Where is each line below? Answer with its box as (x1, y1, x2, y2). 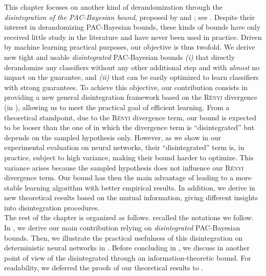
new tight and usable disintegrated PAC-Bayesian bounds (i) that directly (4, 51, 235, 62)
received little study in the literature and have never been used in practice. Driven (4, 31, 262, 42)
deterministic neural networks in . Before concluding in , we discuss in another (4, 242, 250, 253)
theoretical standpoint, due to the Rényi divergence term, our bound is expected (4, 112, 257, 122)
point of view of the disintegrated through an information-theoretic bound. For (4, 252, 251, 263)
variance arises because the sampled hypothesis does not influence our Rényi (4, 162, 244, 173)
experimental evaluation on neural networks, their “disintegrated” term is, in (4, 142, 245, 153)
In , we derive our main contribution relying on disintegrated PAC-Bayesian (4, 222, 240, 233)
